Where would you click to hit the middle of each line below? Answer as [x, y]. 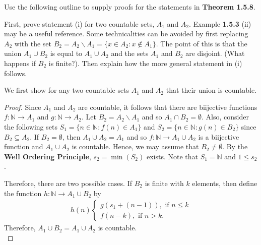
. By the [235, 146]
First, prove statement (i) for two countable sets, [79, 23]
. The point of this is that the [202, 43]
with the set [33, 43]
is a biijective [219, 136]
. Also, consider [225, 117]
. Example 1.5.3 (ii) [220, 23]
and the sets [130, 53]
